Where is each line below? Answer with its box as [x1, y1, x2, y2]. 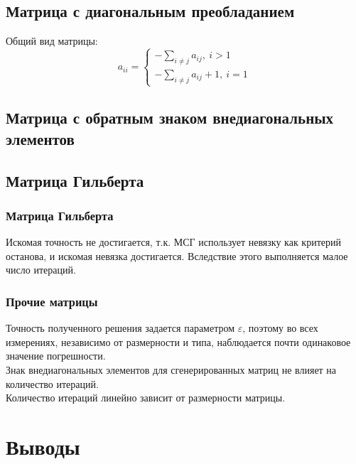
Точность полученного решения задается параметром [6, 320, 235, 335]
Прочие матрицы [6, 292, 98, 310]
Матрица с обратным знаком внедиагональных [6, 107, 334, 129]
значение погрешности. [6, 348, 106, 363]
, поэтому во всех [242, 320, 318, 335]
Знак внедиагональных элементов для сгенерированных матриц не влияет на [6, 362, 337, 377]
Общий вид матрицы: [6, 33, 98, 48]
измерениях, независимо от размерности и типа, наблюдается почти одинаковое [6, 334, 351, 349]
